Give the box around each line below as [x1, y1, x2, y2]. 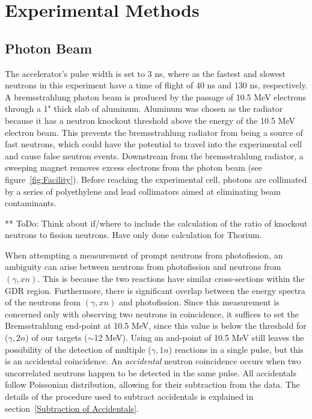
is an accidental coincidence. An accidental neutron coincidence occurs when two [5, 355, 301, 367]
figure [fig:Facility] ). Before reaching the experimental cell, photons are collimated [5, 173, 307, 185]
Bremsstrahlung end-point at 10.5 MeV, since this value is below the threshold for [5, 319, 307, 332]
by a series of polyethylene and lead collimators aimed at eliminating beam [5, 185, 281, 197]
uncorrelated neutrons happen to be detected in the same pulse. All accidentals [5, 366, 296, 379]
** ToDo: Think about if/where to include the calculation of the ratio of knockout [5, 216, 308, 229]
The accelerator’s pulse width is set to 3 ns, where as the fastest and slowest [5, 67, 286, 79]
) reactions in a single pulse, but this [168, 343, 304, 355]
